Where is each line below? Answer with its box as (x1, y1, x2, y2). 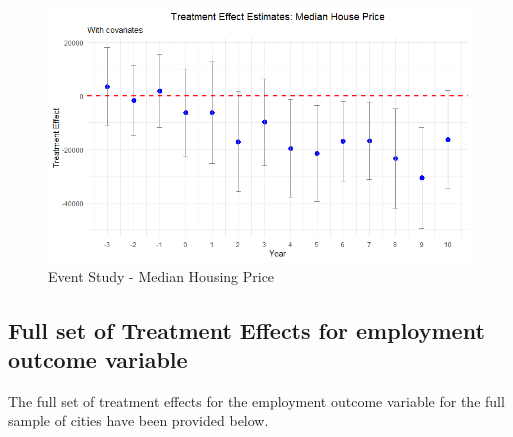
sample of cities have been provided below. (8, 410, 269, 431)
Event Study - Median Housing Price (48, 265, 275, 286)
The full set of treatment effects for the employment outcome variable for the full (8, 390, 505, 411)
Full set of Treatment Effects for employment (8, 314, 485, 345)
